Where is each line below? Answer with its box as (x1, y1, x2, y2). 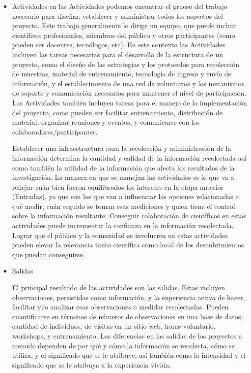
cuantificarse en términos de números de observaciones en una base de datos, (12, 311, 243, 321)
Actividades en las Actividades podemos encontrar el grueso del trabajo (12, 1, 227, 11)
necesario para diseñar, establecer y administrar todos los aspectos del (12, 10, 223, 21)
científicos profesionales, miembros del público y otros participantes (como (12, 30, 235, 40)
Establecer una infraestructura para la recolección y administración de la (12, 143, 231, 153)
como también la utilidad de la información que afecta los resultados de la (12, 162, 235, 172)
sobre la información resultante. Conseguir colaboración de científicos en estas (12, 210, 246, 221)
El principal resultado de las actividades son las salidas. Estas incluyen (12, 282, 225, 293)
